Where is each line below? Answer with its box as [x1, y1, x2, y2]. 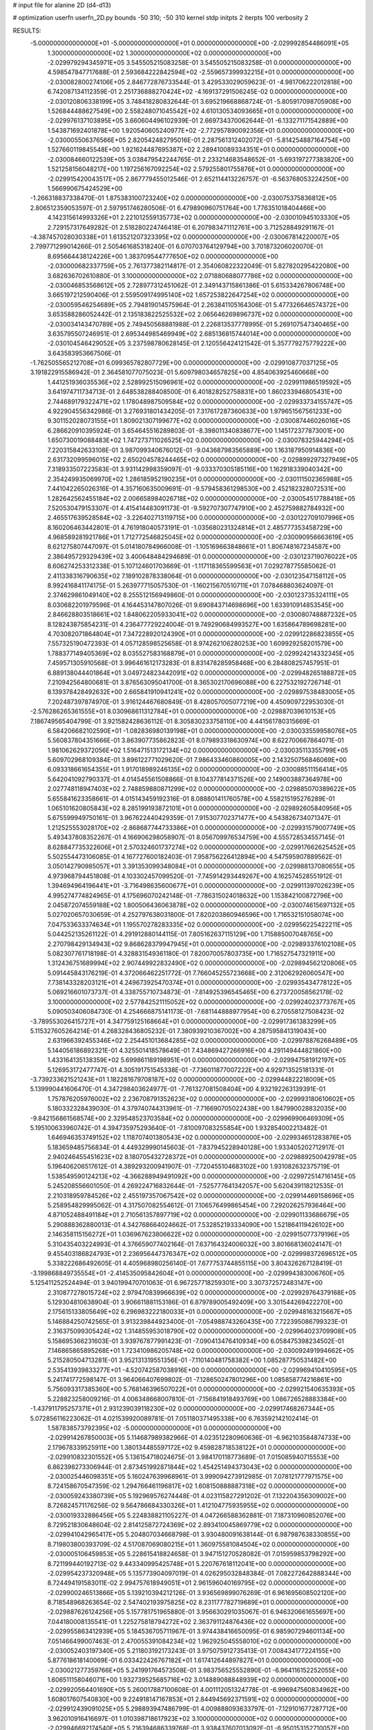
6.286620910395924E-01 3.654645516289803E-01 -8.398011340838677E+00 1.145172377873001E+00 [47, 426, 345, 435]
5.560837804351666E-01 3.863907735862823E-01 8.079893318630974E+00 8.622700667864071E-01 [47, 736, 345, 745]
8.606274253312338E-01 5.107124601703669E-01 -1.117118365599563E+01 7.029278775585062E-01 [47, 562, 336, 570]
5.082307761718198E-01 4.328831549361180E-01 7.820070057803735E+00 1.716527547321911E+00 [47, 949, 336, 958]
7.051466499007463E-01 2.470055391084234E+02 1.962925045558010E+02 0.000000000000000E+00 [47, 1637, 352, 1645]
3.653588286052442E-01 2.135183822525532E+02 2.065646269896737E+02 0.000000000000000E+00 [47, 310, 353, 318]
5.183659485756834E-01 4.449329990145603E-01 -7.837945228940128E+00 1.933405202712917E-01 [47, 1142, 345, 1151]
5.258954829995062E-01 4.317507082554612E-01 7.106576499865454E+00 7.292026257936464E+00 [47, 1201, 346, 1210]
